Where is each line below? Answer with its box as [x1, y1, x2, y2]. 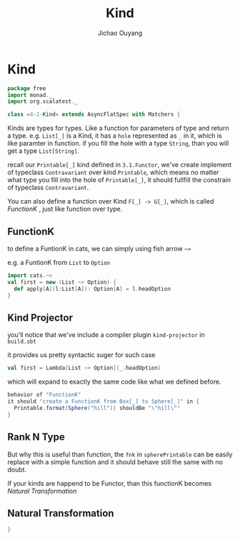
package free [7, 84, 46, 92]
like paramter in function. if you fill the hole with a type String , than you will [7, 139, 229, 148]
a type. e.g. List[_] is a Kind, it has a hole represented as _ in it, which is [7, 131, 223, 140]
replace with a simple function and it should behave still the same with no [7, 457, 224, 466]
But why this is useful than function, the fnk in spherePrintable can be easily [7, 450, 233, 459]
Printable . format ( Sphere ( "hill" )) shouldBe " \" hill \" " [14, 404, 181, 411]
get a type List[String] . [7, 146, 80, 155]
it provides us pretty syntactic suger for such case [7, 351, 156, 359]
